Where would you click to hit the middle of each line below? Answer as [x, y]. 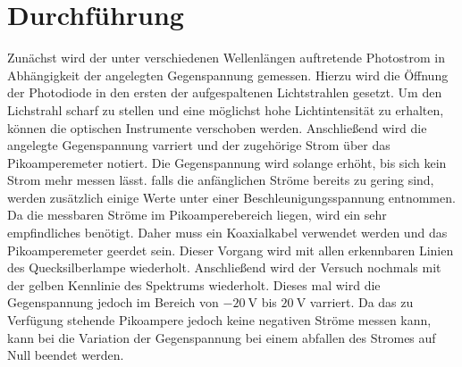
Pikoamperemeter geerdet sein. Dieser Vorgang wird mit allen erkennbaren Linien [231, 250]
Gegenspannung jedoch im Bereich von [113, 302]
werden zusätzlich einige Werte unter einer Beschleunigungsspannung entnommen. [231, 197]
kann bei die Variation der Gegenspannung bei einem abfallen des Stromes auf [222, 337]
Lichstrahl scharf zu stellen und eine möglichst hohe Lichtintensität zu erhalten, [226, 109]
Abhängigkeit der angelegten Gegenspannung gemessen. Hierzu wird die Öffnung [228, 75]
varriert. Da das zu [361, 302]
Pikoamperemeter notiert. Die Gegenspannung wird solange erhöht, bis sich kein [227, 162]
